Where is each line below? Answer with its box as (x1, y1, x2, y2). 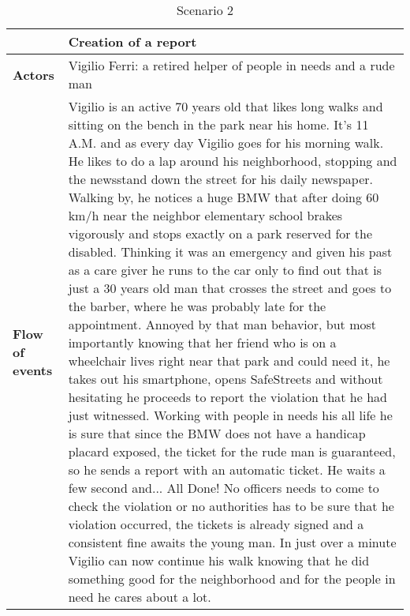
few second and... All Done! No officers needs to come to (68, 479, 379, 497)
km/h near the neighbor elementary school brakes (68, 206, 343, 224)
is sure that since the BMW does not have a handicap (68, 424, 366, 442)
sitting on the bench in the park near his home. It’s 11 (68, 115, 369, 133)
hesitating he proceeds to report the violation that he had (68, 388, 387, 406)
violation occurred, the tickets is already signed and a (68, 515, 364, 533)
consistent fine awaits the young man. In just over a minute (68, 533, 397, 551)
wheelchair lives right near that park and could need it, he (68, 351, 390, 370)
